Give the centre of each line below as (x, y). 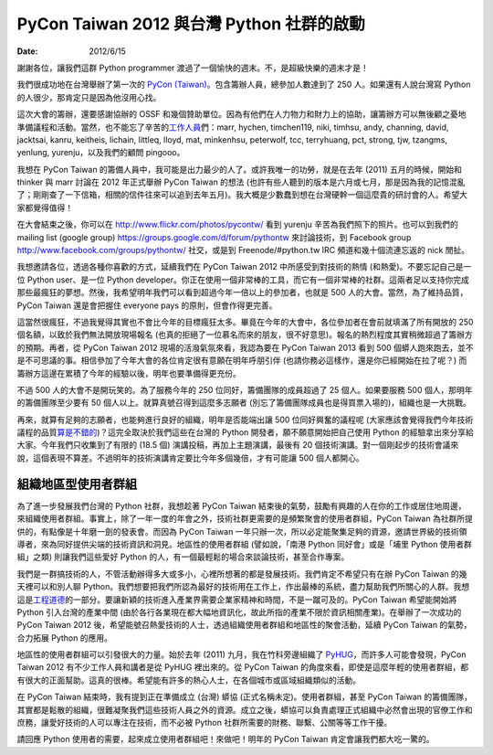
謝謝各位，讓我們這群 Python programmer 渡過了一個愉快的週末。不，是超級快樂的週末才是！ (193, 68)
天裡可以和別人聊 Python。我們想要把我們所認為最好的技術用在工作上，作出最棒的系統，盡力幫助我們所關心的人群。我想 (243, 587)
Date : (27, 51)
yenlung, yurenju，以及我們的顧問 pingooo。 (101, 153)
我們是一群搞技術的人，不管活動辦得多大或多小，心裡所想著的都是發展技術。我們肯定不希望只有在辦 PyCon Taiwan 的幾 (242, 574)
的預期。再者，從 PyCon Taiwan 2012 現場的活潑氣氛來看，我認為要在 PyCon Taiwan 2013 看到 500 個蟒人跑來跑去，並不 (245, 347)
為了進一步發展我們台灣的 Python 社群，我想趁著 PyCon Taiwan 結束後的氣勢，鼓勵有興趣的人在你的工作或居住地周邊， (241, 505)
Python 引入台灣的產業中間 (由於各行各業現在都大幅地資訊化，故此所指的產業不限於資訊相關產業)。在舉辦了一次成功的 (239, 611)
